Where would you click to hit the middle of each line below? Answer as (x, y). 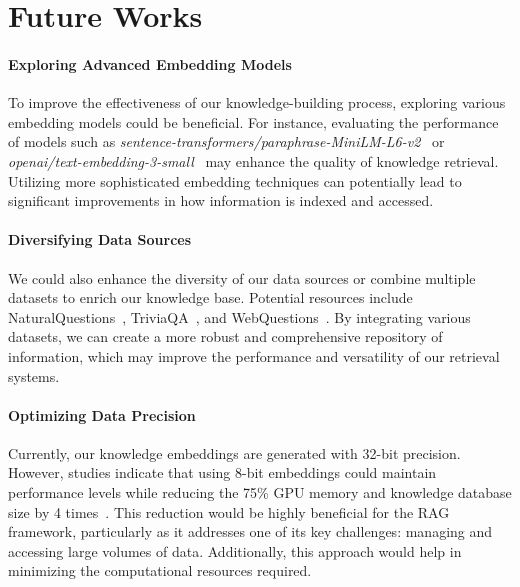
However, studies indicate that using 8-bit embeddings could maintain (222, 472)
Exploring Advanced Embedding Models (150, 63)
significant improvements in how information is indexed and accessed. (221, 200)
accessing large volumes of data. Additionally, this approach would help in (235, 550)
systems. (34, 375)
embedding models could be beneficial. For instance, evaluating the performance (253, 121)
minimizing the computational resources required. (160, 570)
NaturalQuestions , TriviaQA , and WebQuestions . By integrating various (239, 316)
